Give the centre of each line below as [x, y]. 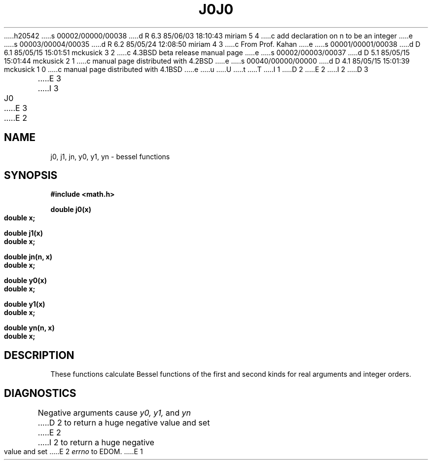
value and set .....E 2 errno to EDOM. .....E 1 [73, 452]
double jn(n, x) [28, 257]
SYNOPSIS [31, 176]
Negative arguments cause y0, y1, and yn [114, 413]
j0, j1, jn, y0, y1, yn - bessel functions [110, 156]
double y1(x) [25, 304]
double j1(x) [23, 233]
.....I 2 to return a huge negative [96, 443]
